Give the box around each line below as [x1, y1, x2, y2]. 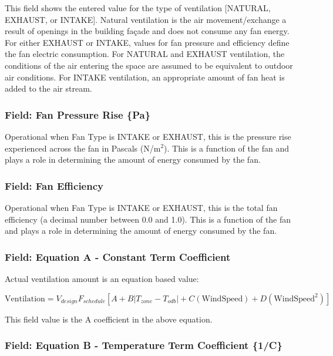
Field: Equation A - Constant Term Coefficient [5, 249, 231, 264]
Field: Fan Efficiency [5, 178, 103, 193]
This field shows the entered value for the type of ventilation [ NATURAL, [5, 2, 271, 14]
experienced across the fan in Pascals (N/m [5, 142, 161, 154]
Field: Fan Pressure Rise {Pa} [5, 107, 151, 122]
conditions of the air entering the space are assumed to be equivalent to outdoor [5, 59, 293, 71]
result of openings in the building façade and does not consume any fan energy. [5, 25, 290, 37]
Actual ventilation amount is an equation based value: [5, 272, 199, 284]
